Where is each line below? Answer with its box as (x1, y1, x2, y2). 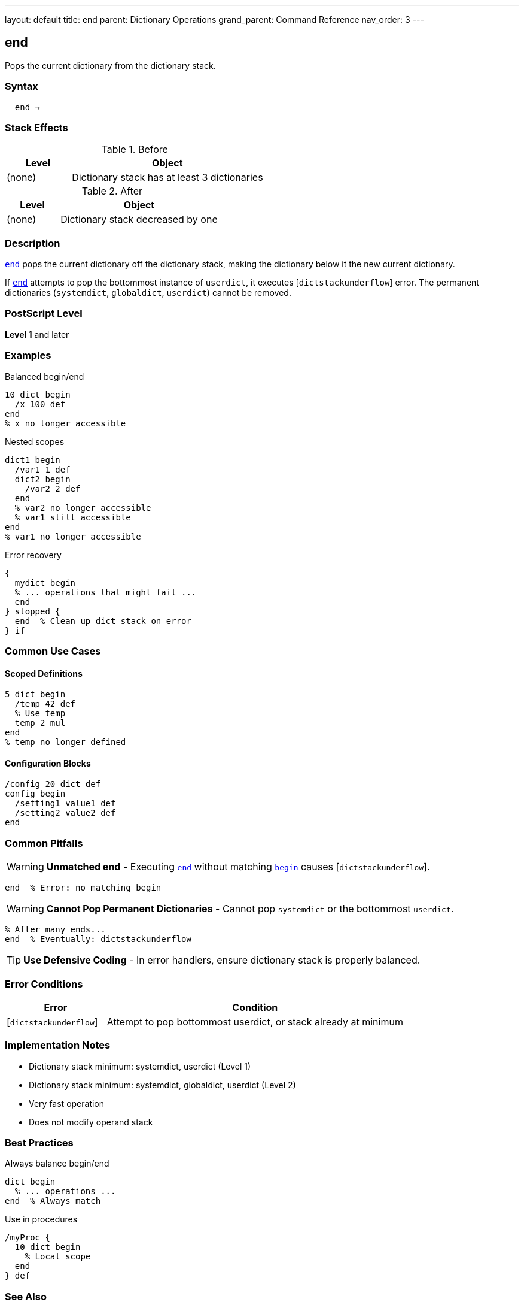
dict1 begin (5, 455, 60, 465)
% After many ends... (5, 925, 106, 935)
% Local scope (25, 1252, 91, 1262)
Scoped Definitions (5, 668, 83, 679)
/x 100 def (14, 399, 66, 409)
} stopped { (5, 606, 60, 616)
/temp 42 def (14, 699, 76, 709)
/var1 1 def (14, 464, 71, 474)
